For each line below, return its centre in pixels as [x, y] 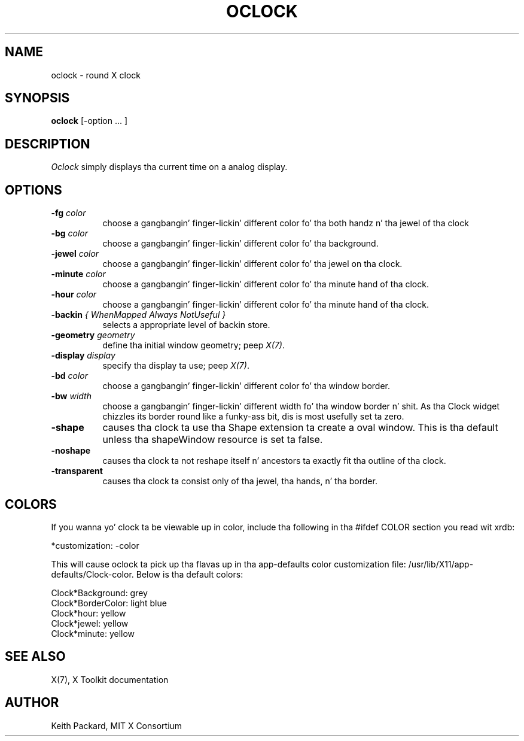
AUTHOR [32, 703]
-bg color [70, 233]
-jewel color [75, 254]
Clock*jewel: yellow [90, 623]
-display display [83, 356]
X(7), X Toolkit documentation [110, 679]
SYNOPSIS [37, 98]
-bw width [71, 396]
